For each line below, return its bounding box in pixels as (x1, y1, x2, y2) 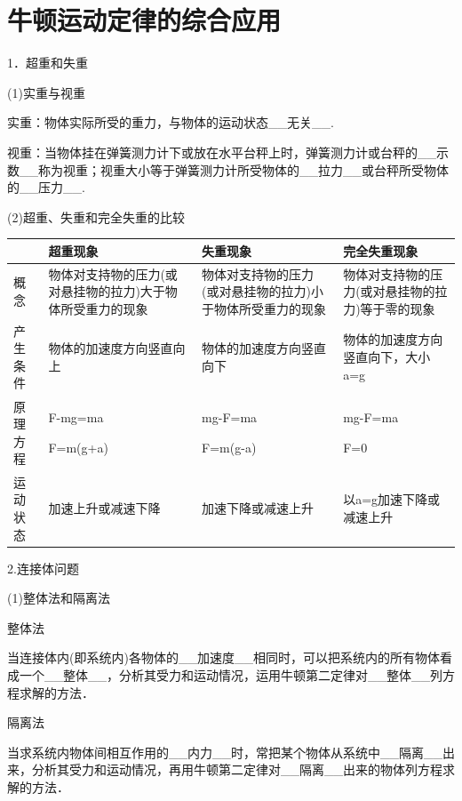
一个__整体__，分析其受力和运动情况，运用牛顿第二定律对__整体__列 (19, 665, 442, 684)
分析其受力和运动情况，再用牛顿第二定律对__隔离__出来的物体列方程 (31, 760, 442, 779)
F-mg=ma (48, 408, 104, 427)
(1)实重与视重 (7, 83, 85, 101)
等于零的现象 (360, 299, 435, 317)
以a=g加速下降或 (343, 490, 441, 509)
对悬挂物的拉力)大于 (48, 282, 165, 300)
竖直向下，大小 (343, 348, 431, 366)
